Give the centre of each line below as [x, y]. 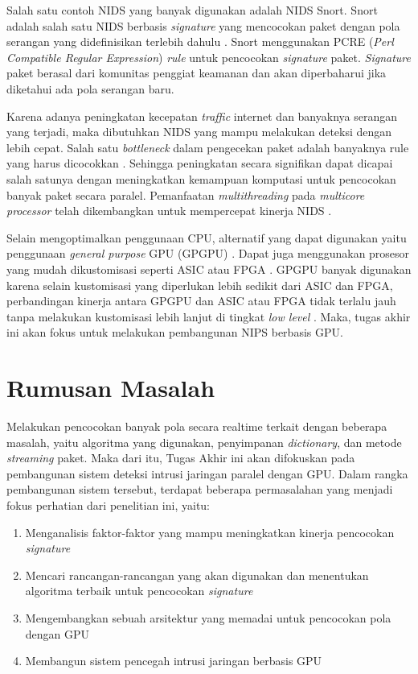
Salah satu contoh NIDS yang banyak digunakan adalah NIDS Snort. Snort [192, 10]
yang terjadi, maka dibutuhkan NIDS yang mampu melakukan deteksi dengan [199, 132]
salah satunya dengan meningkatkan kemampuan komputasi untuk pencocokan [201, 178]
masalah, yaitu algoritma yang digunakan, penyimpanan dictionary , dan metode [204, 442]
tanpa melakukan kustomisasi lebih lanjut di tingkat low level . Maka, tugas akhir [209, 316]
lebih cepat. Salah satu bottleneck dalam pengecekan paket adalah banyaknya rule [208, 147]
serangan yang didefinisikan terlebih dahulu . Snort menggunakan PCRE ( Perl [200, 41]
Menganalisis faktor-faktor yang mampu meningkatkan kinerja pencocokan [210, 532]
